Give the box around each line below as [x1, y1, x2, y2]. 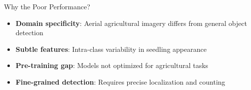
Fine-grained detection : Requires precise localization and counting [15, 76, 225, 87]
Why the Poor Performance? [4, 1, 90, 11]
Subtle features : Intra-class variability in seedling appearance [15, 44, 207, 54]
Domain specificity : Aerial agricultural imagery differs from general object [15, 18, 247, 28]
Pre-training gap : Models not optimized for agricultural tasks [15, 60, 209, 70]
